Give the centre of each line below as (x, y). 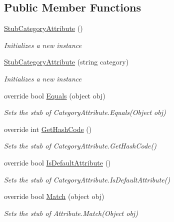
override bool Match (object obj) (54, 196)
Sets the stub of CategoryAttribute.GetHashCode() (80, 146)
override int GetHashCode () (48, 129)
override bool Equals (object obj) (55, 95)
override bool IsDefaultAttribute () (57, 162)
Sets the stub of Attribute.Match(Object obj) (71, 213)
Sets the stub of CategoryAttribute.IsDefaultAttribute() (87, 179)
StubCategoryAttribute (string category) (66, 62)
